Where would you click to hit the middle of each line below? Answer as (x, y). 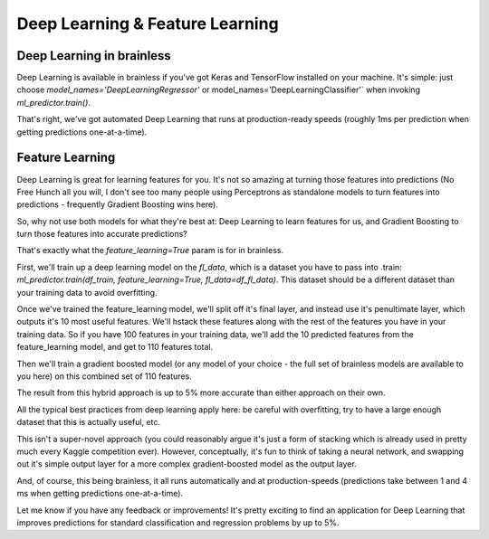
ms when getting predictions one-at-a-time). (100, 494)
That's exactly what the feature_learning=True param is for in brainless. (150, 251)
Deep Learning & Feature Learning (148, 24)
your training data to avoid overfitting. (87, 292)
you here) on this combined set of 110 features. (104, 376)
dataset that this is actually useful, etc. (89, 422)
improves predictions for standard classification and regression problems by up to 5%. (178, 522)
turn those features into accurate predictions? (102, 234)
